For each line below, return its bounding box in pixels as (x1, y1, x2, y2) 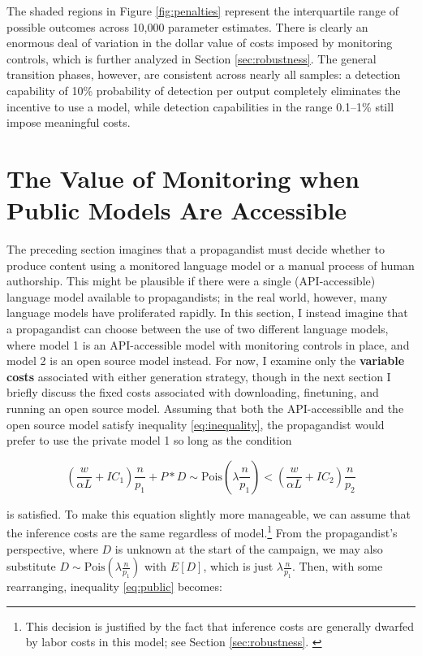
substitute (6, 558, 56, 575)
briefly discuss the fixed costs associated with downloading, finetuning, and (6, 384, 379, 401)
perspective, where (6, 540, 98, 557)
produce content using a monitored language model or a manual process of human (6, 256, 415, 273)
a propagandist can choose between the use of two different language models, (6, 320, 389, 337)
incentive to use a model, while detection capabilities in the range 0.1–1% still (6, 98, 394, 115)
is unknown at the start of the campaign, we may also (114, 540, 383, 557)
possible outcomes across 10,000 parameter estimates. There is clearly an (6, 18, 368, 35)
